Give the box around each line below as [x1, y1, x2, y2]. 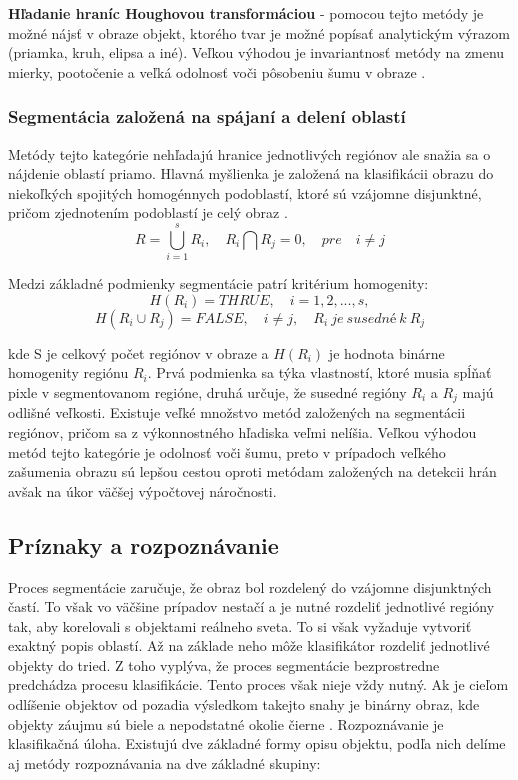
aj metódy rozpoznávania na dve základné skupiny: [8, 752, 321, 773]
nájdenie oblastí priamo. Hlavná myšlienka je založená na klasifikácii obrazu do [8, 163, 494, 184]
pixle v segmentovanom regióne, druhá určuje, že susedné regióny [8, 381, 407, 402]
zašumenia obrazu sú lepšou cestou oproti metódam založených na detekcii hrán [8, 461, 497, 482]
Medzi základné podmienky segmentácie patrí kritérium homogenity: [8, 273, 429, 294]
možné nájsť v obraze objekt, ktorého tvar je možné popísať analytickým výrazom [8, 22, 510, 43]
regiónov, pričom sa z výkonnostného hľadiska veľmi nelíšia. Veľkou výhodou [8, 421, 477, 442]
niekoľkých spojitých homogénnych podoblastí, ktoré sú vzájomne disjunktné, [8, 182, 482, 203]
